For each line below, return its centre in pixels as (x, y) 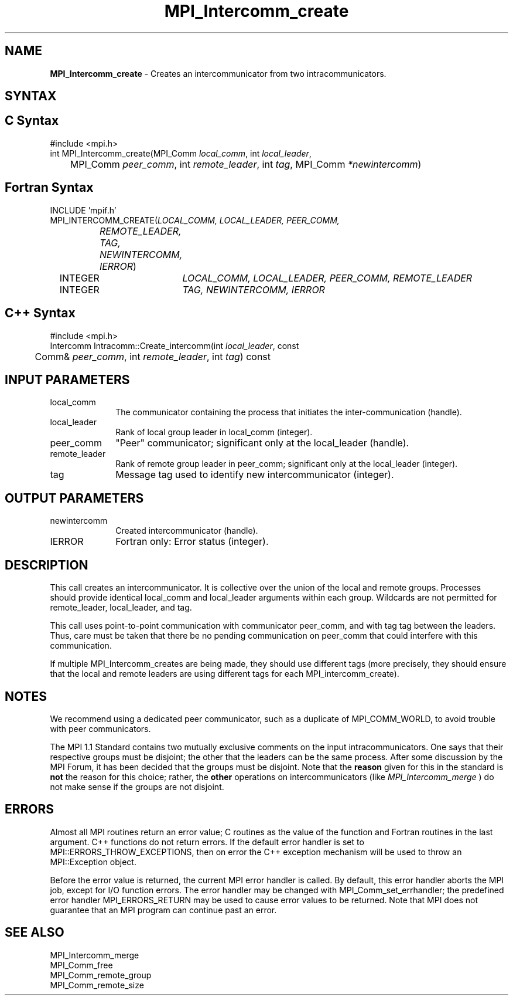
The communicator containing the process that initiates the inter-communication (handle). (289, 412)
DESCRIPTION (47, 565)
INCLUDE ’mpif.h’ (83, 210)
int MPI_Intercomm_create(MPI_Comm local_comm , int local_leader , (181, 153)
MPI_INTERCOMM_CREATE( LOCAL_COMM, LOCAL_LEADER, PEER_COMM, (195, 220)
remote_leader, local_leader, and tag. (121, 608)
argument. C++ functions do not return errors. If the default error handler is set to (207, 842)
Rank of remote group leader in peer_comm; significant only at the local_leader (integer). (287, 464)
